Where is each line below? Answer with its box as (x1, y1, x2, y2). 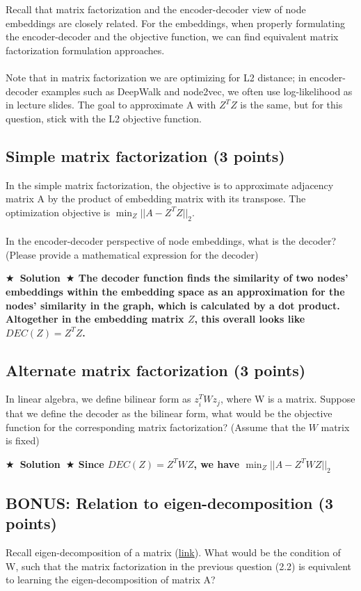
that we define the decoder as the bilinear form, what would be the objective (6, 405, 332, 420)
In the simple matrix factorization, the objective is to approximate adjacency (6, 177, 334, 192)
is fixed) (6, 433, 40, 448)
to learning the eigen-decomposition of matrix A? (6, 572, 216, 587)
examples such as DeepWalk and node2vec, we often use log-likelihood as (41, 83, 353, 98)
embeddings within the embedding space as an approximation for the (6, 284, 345, 298)
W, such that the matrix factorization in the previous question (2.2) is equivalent (6, 558, 352, 573)
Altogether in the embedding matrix (6, 311, 184, 326)
